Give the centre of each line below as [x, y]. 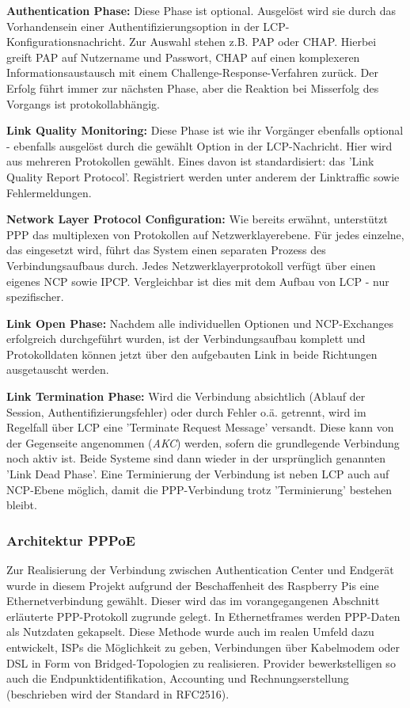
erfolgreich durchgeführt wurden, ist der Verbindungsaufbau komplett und [186, 339]
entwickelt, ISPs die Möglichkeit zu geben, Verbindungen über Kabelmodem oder [203, 647]
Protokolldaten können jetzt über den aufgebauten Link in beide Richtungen [192, 354]
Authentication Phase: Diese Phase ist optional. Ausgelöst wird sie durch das [201, 10]
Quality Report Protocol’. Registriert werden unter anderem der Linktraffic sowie [203, 176]
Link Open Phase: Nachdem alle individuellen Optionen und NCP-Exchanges [200, 323]
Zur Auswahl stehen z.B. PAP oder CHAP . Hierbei [252, 42]
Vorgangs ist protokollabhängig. [83, 103]
